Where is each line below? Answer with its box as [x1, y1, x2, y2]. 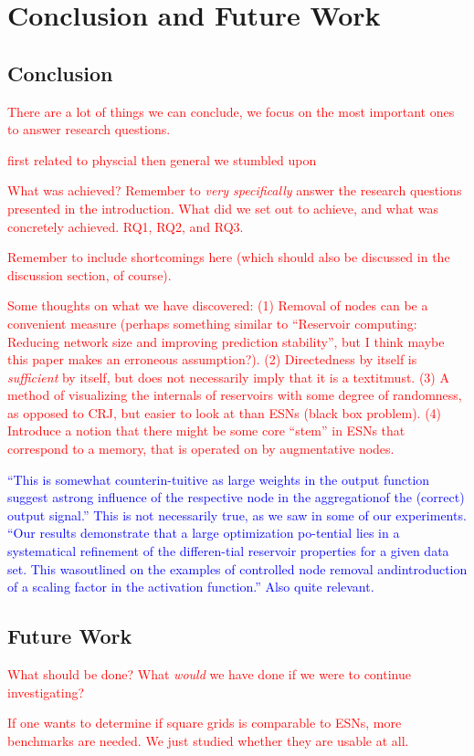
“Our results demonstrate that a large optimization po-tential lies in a [7, 523, 400, 542]
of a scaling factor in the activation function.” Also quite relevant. [7, 577, 374, 596]
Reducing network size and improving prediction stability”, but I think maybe [7, 331, 445, 351]
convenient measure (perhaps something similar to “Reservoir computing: [7, 313, 417, 332]
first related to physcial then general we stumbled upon [7, 150, 317, 169]
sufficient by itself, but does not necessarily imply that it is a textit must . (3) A [7, 367, 449, 386]
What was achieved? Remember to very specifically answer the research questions [7, 181, 462, 200]
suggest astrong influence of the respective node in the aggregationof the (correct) [7, 488, 465, 507]
